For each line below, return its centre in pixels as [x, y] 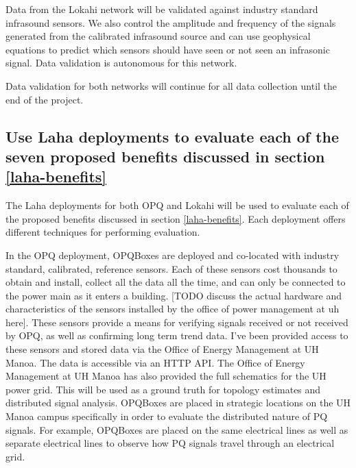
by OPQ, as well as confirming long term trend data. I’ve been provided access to [177, 335]
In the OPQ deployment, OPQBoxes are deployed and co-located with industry [173, 255]
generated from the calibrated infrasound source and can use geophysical [158, 36]
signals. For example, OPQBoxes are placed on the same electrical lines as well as [177, 429]
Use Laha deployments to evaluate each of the [173, 136]
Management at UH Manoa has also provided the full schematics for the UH [166, 376]
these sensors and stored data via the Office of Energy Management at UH [162, 349]
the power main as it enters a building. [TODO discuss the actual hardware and [174, 295]
